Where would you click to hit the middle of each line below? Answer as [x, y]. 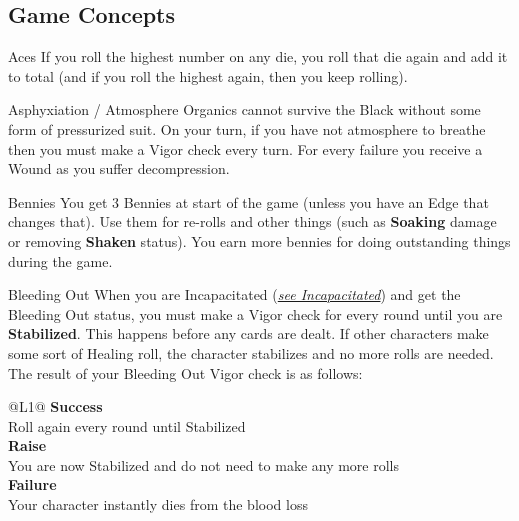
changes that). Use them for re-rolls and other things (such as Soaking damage [252, 221]
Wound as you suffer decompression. [119, 168]
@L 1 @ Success [55, 406]
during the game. [60, 260]
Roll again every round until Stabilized [127, 425]
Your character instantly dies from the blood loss [158, 504]
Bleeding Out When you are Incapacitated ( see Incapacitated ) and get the [234, 294]
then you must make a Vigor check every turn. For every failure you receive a [245, 148]
